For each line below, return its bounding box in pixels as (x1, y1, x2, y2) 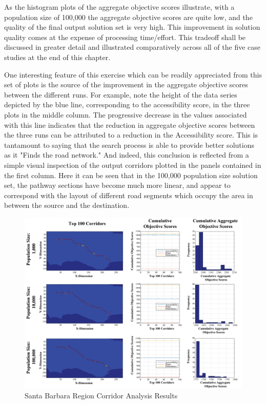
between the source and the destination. (4, 200, 130, 210)
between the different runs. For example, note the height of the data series (4, 89, 237, 100)
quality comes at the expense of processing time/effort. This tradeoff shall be (4, 31, 246, 42)
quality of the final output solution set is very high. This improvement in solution (4, 22, 260, 32)
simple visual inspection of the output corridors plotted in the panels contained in (4, 159, 261, 170)
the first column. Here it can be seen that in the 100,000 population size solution (4, 169, 258, 180)
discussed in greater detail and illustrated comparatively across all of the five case (4, 42, 261, 52)
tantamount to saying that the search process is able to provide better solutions (4, 139, 254, 150)
